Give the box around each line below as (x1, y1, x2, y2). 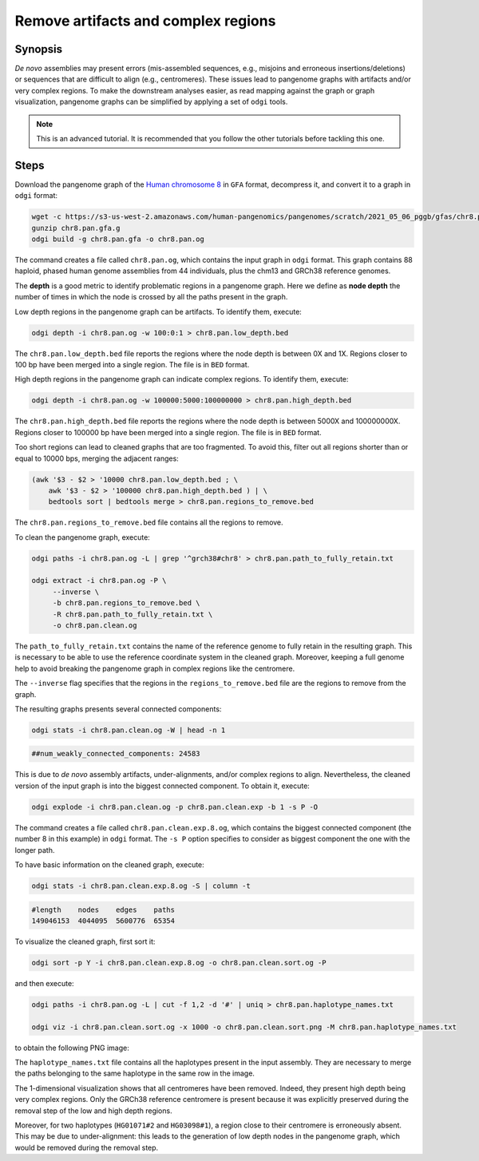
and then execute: (14, 978, 75, 988)
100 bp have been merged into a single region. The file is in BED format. (14, 359, 250, 369)
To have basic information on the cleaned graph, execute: (14, 860, 205, 870)
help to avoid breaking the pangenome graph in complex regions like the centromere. (14, 664, 295, 673)
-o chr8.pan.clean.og (52, 620, 137, 630)
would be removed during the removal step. (14, 1143, 159, 1152)
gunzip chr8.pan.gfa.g (31, 224, 121, 232)
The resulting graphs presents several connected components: (14, 703, 222, 714)
